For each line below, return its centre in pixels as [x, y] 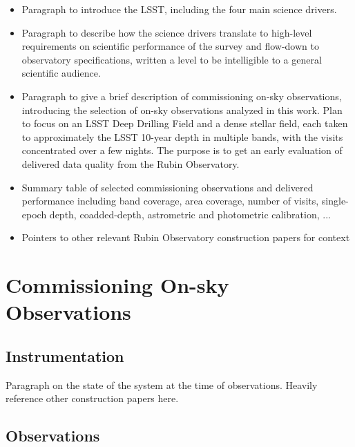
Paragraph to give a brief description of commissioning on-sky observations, [182, 96]
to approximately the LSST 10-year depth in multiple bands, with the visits [182, 136]
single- [335, 201]
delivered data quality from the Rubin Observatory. [131, 163]
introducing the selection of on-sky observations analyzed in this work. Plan [182, 110]
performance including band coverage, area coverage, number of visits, [170, 201]
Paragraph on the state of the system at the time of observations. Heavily [162, 384]
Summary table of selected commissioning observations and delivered [167, 187]
